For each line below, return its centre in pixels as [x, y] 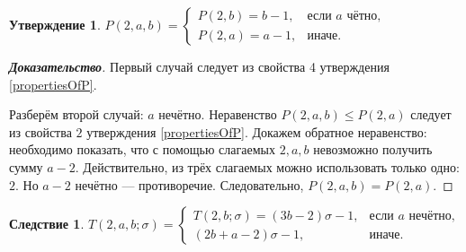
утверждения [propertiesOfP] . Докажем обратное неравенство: [257, 131]
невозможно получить [373, 149]
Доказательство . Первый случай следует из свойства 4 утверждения [199, 66]
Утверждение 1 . [55, 24]
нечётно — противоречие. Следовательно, [189, 184]
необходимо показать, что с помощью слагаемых [142, 149]
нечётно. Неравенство [218, 114]
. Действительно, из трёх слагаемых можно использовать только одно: [267, 166]
